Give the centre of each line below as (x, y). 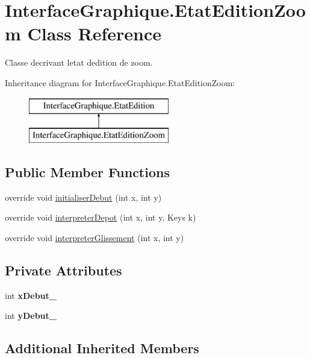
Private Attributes (64, 270)
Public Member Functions (87, 172)
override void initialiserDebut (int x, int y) (83, 197)
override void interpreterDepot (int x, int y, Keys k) (101, 217)
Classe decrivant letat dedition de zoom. (79, 62)
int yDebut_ (31, 316)
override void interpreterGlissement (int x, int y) (95, 238)
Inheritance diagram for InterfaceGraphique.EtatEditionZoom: (120, 82)
